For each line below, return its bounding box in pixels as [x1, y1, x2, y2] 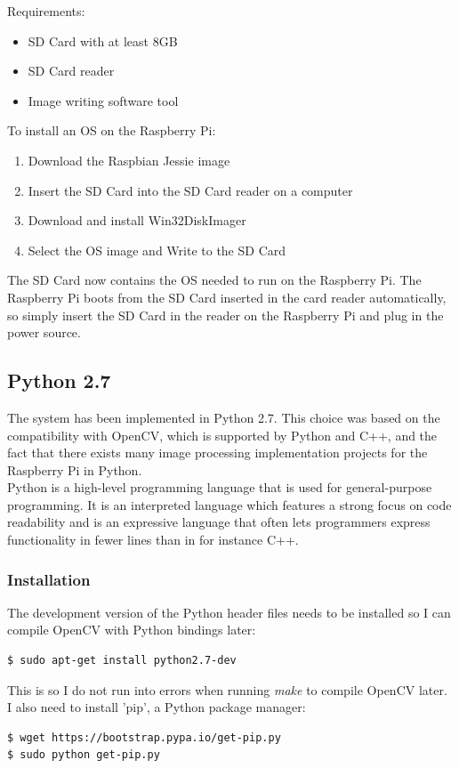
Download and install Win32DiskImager [28, 211, 246, 230]
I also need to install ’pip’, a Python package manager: [7, 698, 306, 716]
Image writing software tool [28, 91, 179, 109]
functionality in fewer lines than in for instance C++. [7, 530, 299, 549]
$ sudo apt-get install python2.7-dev [7, 654, 237, 667]
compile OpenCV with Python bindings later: [7, 620, 256, 639]
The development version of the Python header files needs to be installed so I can [7, 602, 451, 621]
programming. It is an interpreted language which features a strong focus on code [7, 495, 452, 513]
